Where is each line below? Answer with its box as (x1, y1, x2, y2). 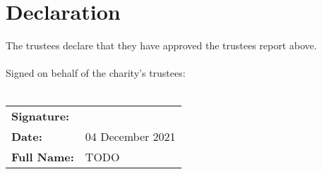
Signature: (11, 107, 70, 124)
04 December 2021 (85, 128, 176, 144)
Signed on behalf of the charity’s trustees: (6, 66, 186, 80)
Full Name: (11, 148, 74, 165)
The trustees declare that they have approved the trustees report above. (6, 38, 317, 53)
